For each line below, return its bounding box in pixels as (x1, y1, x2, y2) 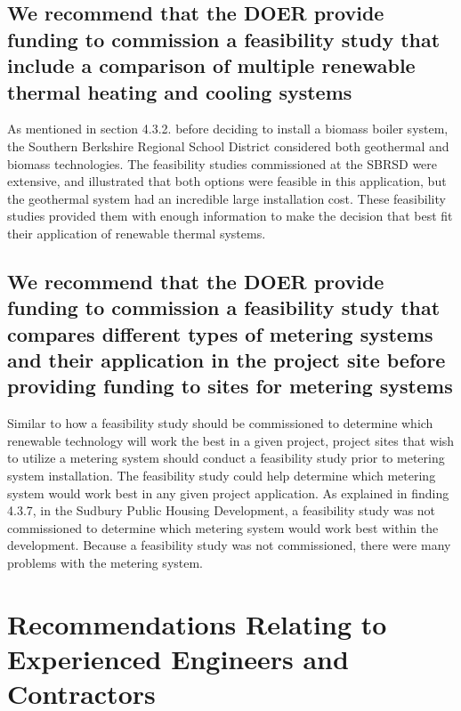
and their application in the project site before (7, 346, 446, 374)
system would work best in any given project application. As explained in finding (7, 483, 449, 502)
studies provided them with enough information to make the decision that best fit (7, 206, 453, 225)
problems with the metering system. (7, 553, 204, 572)
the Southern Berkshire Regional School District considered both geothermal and (7, 136, 449, 155)
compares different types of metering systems (7, 319, 433, 347)
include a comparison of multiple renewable (7, 52, 416, 79)
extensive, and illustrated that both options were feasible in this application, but (7, 172, 447, 190)
